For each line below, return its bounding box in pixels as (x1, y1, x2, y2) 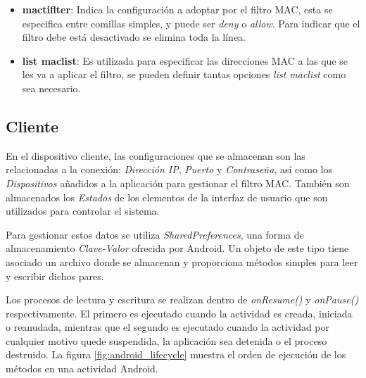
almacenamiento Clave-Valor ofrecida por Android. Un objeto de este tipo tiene (6, 241, 349, 256)
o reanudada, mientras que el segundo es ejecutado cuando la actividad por (6, 320, 330, 334)
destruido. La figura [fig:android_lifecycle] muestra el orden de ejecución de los (6, 347, 346, 362)
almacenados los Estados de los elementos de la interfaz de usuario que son (6, 189, 328, 204)
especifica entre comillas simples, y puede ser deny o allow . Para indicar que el (22, 15, 360, 30)
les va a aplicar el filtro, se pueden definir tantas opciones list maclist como (22, 67, 346, 82)
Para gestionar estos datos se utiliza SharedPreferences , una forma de (6, 227, 304, 241)
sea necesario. (22, 80, 81, 95)
